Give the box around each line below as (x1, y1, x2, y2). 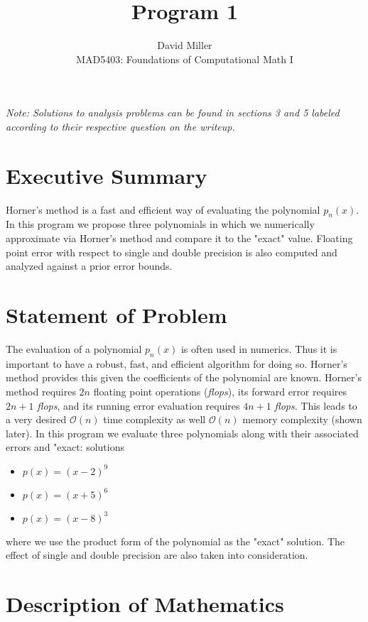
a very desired (6, 412, 67, 427)
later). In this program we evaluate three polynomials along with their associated (6, 425, 359, 440)
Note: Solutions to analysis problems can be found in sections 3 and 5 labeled (6, 105, 340, 120)
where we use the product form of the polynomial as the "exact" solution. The (6, 533, 345, 548)
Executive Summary (6, 160, 207, 190)
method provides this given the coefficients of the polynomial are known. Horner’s (6, 370, 362, 385)
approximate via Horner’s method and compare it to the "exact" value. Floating (6, 231, 353, 246)
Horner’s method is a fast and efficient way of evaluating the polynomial (6, 202, 320, 217)
